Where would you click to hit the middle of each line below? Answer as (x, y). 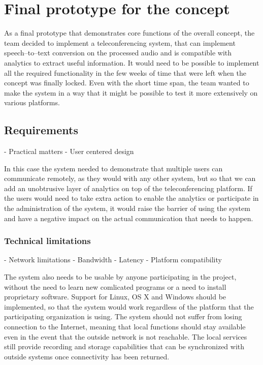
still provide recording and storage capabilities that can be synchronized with (124, 346)
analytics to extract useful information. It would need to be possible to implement (132, 62)
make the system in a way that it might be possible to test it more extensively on (131, 92)
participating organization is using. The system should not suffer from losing (123, 316)
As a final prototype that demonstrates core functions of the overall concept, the (129, 33)
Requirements (41, 130)
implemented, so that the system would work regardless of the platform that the (129, 306)
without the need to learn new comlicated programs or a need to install (115, 286)
